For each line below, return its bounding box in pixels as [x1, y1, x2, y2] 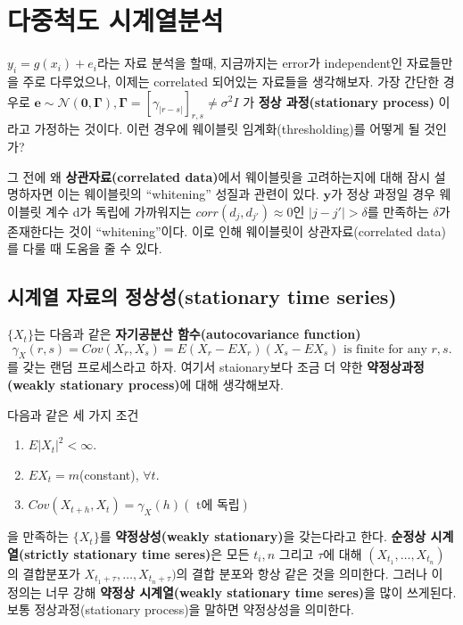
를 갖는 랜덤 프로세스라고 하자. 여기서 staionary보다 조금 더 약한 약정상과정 [7, 358, 425, 376]
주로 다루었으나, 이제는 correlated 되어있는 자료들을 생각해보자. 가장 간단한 [22, 71, 440, 90]
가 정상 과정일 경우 [330, 185, 435, 203]
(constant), [79, 465, 139, 483]
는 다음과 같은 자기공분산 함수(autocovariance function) [33, 325, 361, 343]
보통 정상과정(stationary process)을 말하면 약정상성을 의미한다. [7, 600, 354, 619]
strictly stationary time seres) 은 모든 [24, 545, 250, 563]
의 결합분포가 [7, 564, 80, 583]
